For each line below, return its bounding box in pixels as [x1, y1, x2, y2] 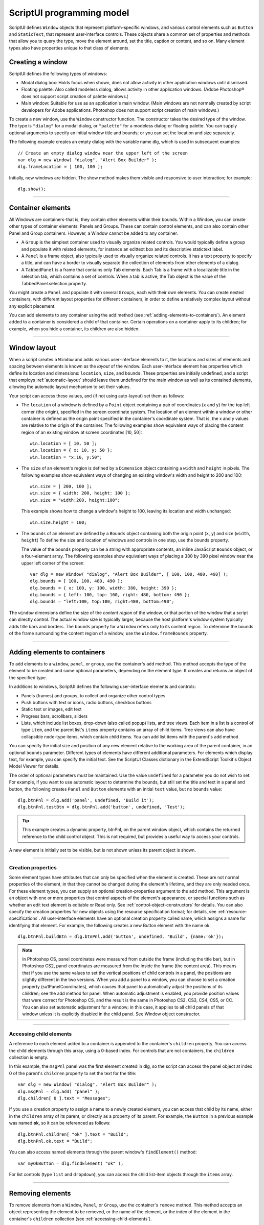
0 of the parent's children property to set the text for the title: [9, 1070, 136, 1076]
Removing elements [9, 1189, 71, 1198]
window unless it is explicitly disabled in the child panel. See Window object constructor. [22, 1011, 200, 1017]
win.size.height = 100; [30, 519, 87, 525]
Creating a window [9, 58, 68, 66]
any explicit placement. [9, 303, 56, 309]
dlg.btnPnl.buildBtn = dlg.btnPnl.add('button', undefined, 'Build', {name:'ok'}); [18, 934, 224, 939]
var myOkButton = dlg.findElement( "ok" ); [18, 1160, 124, 1166]
